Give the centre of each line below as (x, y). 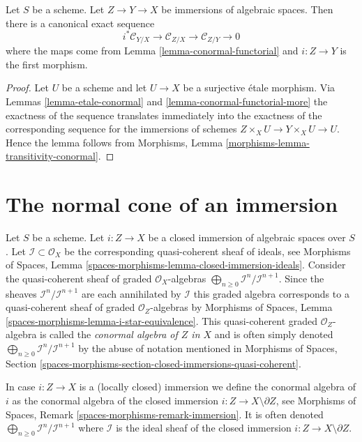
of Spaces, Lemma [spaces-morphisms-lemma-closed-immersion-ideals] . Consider (176, 265)
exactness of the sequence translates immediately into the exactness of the (164, 115)
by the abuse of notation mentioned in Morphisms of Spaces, (208, 348)
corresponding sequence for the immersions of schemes (121, 129)
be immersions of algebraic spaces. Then (247, 9)
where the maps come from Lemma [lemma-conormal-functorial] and (152, 51)
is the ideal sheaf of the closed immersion (204, 428)
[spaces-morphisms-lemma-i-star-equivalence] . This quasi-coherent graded (162, 320)
